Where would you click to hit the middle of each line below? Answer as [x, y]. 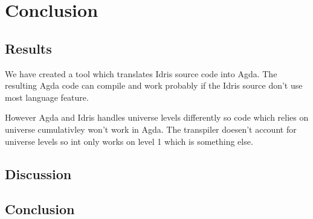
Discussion [38, 173]
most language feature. [47, 97]
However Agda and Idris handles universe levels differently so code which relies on [157, 117]
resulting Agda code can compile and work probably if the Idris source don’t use [154, 85]
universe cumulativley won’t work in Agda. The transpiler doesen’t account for [151, 129]
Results [28, 48]
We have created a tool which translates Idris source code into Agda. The [141, 73]
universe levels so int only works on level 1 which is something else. [129, 141]
